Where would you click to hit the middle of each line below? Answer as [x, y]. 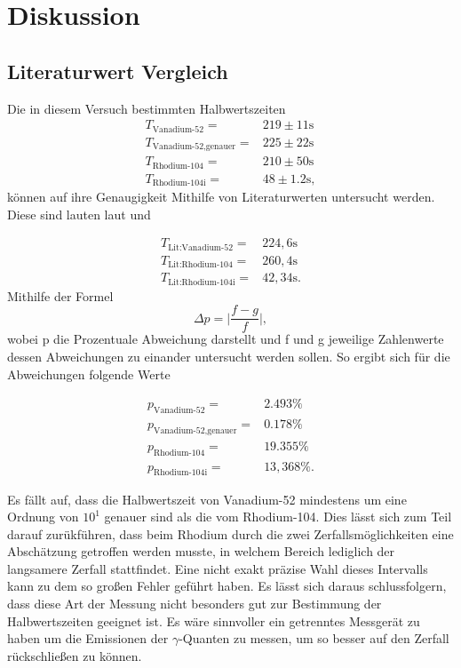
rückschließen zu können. [75, 655]
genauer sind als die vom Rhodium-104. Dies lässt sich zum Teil [278, 517]
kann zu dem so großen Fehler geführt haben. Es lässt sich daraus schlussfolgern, [227, 586]
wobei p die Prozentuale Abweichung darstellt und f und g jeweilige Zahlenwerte [226, 339]
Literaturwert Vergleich [118, 71]
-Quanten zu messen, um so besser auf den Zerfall [314, 638]
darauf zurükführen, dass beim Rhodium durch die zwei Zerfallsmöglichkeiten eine [230, 533]
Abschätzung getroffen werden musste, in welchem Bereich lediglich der [201, 551]
